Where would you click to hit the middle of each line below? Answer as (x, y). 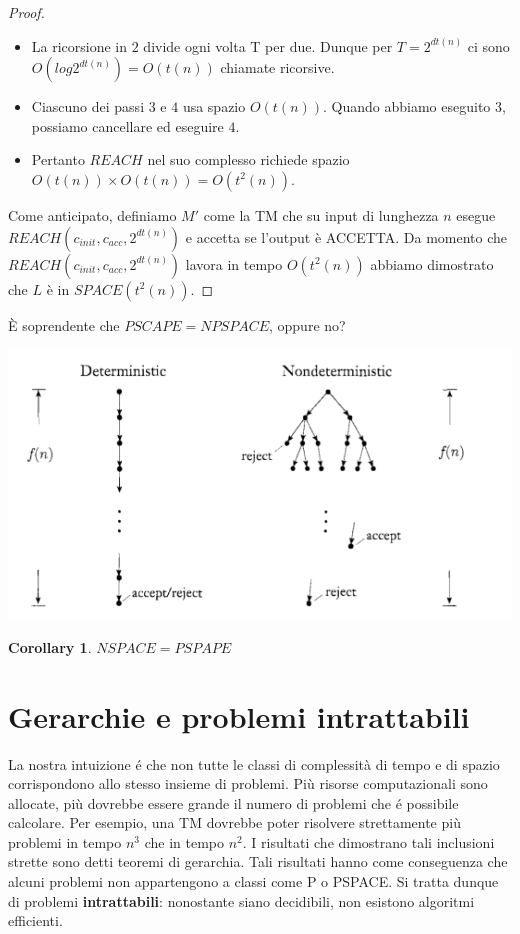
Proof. (26, 12)
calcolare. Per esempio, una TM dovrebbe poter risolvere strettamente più (234, 822)
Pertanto (58, 159)
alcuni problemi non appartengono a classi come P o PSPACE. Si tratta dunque (253, 881)
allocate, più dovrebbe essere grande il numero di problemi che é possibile (233, 802)
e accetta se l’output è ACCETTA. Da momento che (346, 236)
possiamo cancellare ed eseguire (127, 125)
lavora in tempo (234, 263)
